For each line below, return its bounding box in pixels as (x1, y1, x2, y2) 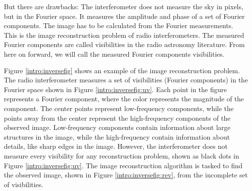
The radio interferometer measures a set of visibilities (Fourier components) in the (4, 75, 248, 85)
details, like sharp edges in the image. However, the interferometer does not (4, 141, 228, 151)
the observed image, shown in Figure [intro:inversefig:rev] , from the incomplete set (4, 170, 248, 180)
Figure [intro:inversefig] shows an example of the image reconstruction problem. (4, 65, 240, 75)
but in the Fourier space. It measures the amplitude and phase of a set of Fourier (4, 11, 245, 21)
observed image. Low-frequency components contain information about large (4, 122, 231, 132)
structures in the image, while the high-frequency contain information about (4, 131, 230, 142)
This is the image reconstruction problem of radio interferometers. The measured (4, 30, 244, 40)
